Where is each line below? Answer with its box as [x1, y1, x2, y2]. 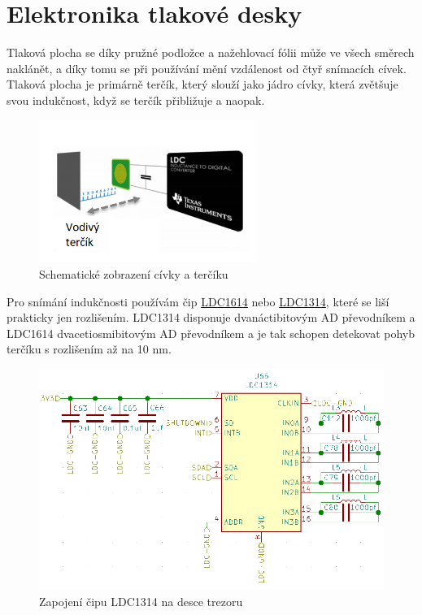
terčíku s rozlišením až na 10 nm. [7, 340, 172, 357]
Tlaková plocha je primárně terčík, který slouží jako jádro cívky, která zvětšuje [7, 76, 398, 93]
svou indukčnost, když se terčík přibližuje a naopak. [7, 91, 265, 108]
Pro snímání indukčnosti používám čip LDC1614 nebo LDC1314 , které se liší [7, 292, 389, 310]
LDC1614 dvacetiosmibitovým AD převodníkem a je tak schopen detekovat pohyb [7, 324, 415, 341]
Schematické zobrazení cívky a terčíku [39, 265, 228, 282]
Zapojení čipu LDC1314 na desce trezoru [39, 592, 243, 609]
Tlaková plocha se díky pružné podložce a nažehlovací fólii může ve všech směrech [7, 44, 415, 61]
